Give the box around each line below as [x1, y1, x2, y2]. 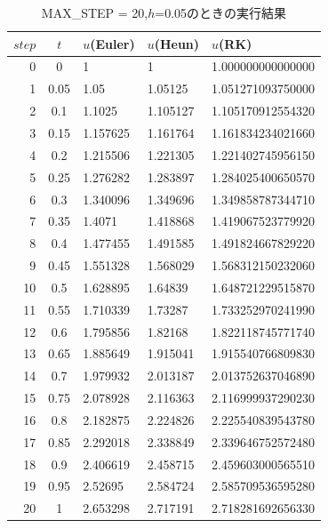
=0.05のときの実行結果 [155, 4, 287, 21]
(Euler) [90, 34, 135, 52]
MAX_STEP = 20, [41, 4, 148, 21]
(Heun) [154, 34, 200, 52]
